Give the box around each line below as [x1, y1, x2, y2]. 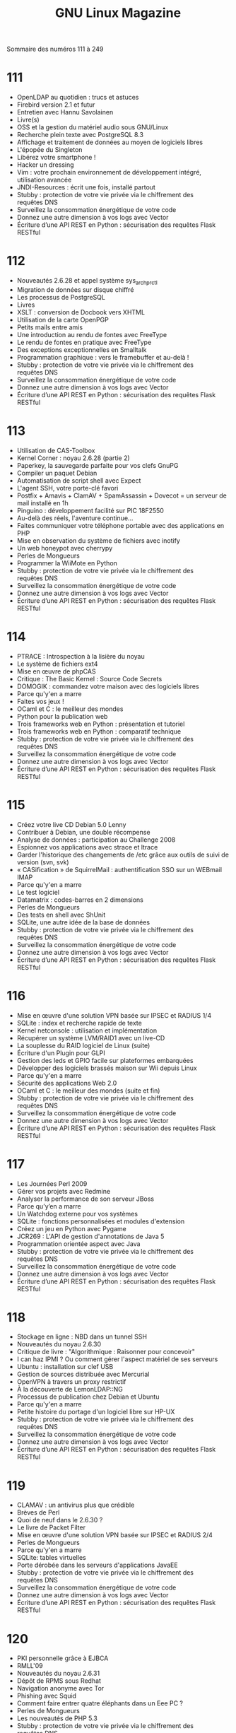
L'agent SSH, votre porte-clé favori [16, 483, 119, 492]
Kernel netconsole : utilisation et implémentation [16, 1026, 158, 1035]
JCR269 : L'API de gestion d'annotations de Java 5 [16, 1232, 165, 1240]
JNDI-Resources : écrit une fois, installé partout [16, 183, 156, 192]
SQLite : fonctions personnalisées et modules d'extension [16, 1217, 185, 1226]
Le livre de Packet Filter [16, 1523, 86, 1532]
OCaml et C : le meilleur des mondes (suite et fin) [16, 1086, 160, 1095]
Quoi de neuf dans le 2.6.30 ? [16, 1516, 103, 1525]
